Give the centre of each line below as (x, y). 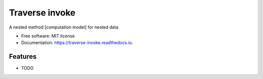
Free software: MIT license (48, 36)
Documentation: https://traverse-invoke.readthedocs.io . (77, 43)
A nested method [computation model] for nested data (64, 27)
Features (23, 56)
